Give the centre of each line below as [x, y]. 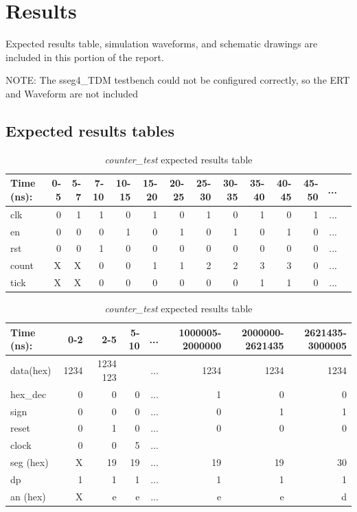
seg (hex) [30, 462]
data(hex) [31, 370]
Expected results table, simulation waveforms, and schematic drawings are [162, 44]
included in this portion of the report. [85, 57]
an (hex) [28, 496]
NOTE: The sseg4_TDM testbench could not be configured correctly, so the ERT [178, 80]
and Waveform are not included [72, 93]
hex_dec [28, 394]
